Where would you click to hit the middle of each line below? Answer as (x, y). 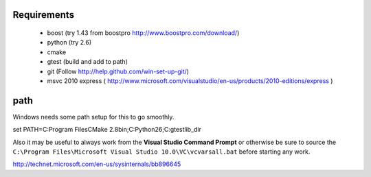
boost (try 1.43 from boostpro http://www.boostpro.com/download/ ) (143, 33)
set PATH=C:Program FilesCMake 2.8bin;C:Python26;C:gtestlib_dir (107, 130)
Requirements (44, 15)
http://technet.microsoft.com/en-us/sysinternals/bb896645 (97, 164)
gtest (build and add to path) (88, 62)
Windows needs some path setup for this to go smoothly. (93, 117)
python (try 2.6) (69, 43)
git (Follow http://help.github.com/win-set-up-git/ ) (118, 71)
